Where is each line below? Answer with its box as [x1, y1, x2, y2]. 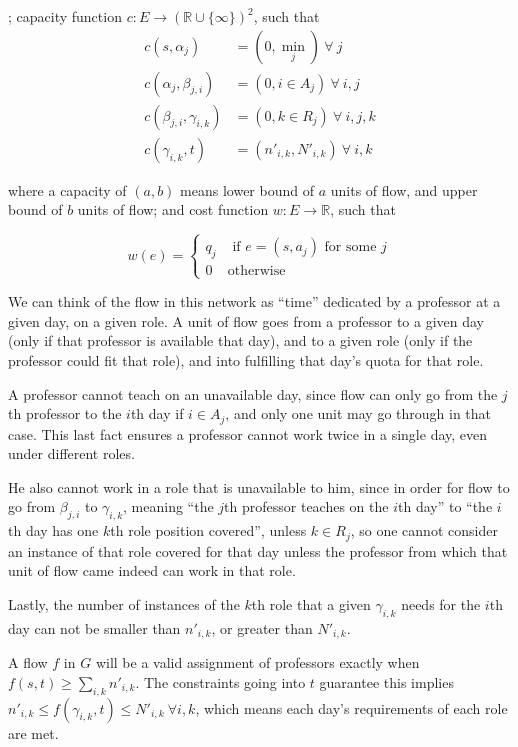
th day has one [8, 520, 99, 541]
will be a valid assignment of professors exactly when [95, 652, 420, 673]
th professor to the [8, 403, 122, 424]
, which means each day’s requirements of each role [195, 697, 508, 718]
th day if [130, 403, 184, 424]
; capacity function [8, 6, 122, 26]
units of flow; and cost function [77, 199, 269, 220]
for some [324, 240, 377, 255]
